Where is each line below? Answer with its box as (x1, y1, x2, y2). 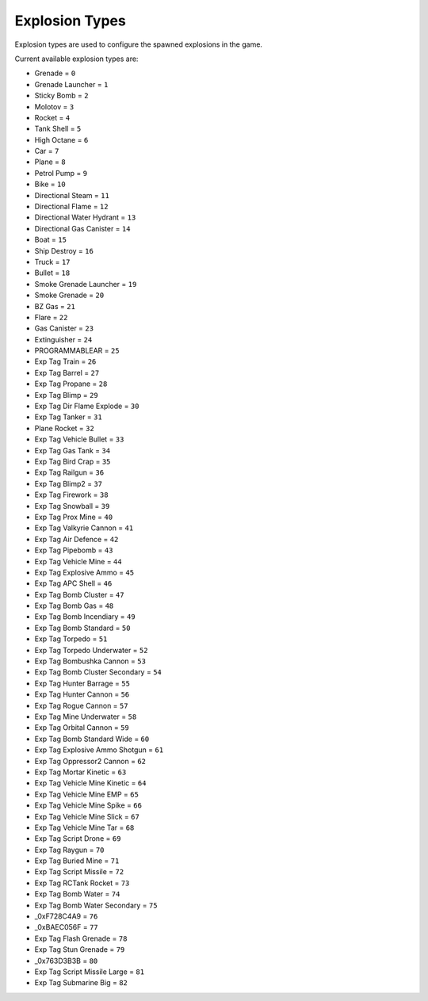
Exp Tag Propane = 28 (34, 379, 108, 388)
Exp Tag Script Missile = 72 (34, 867, 124, 877)
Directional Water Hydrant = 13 (34, 212, 136, 222)
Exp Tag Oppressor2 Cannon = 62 (34, 756, 147, 766)
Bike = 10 (34, 179, 67, 189)
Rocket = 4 (34, 113, 71, 122)
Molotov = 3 (34, 101, 75, 111)
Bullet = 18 (34, 268, 71, 277)
